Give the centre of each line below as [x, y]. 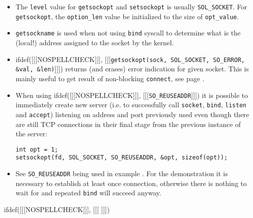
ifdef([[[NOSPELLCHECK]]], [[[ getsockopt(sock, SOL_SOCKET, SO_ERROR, [130, 59]
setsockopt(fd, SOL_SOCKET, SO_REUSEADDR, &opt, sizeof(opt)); [122, 158]
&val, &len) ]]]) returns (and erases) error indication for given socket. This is [132, 69]
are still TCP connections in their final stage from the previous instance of [128, 124]
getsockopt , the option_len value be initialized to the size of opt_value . [127, 16]
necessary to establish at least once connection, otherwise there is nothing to [131, 183]
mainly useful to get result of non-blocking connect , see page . [110, 78]
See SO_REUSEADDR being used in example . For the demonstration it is [122, 173]
